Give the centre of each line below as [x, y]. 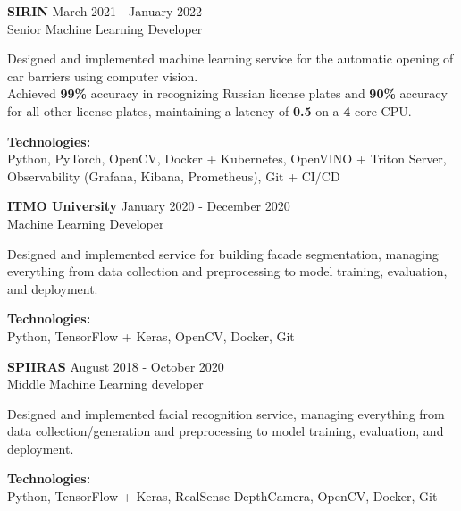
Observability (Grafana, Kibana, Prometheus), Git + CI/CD [174, 176]
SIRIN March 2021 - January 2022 [105, 11]
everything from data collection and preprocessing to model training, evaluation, [227, 271]
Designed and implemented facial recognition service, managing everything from [226, 413]
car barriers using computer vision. [103, 75]
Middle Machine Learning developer [105, 384]
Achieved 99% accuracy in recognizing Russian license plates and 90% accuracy [227, 93]
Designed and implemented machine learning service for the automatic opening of [230, 59]
